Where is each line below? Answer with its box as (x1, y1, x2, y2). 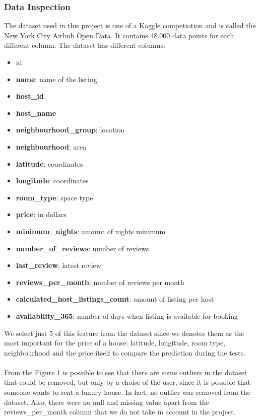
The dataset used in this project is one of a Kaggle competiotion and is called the (4, 20, 256, 31)
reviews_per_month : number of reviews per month (16, 276, 184, 287)
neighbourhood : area (16, 141, 87, 152)
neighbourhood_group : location (16, 124, 125, 135)
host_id (16, 91, 44, 101)
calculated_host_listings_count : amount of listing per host (16, 294, 214, 304)
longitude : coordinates (16, 175, 89, 186)
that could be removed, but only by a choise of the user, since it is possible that (4, 377, 250, 387)
